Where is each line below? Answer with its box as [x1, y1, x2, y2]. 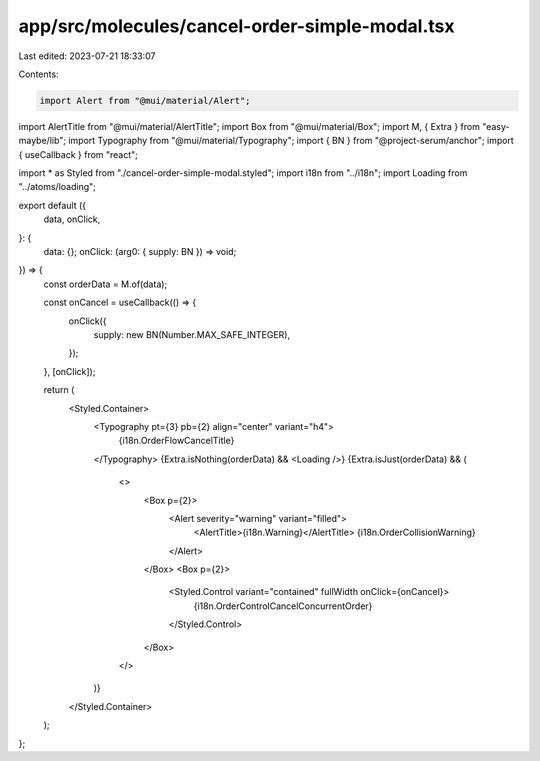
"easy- [481, 120, 510, 132]
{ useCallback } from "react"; [18, 148, 139, 160]
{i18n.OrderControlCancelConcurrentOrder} [193, 600, 373, 612]
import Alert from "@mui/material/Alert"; [39, 95, 251, 106]
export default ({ [18, 199, 87, 211]
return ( [43, 384, 75, 396]
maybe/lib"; [18, 135, 67, 147]
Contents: [18, 68, 59, 80]
